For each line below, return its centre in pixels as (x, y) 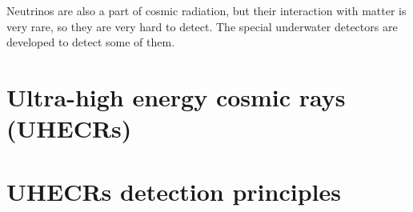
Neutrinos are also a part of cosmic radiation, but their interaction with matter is (206, 10)
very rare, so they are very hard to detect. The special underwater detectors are (202, 26)
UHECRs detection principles (174, 191)
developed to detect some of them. (91, 42)
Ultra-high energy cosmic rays (176, 96)
